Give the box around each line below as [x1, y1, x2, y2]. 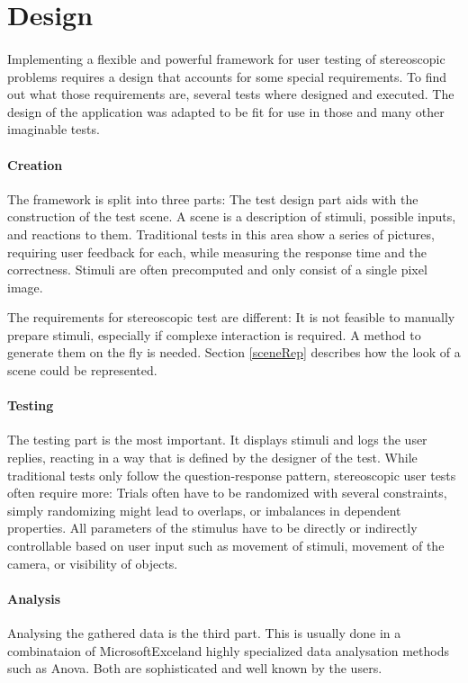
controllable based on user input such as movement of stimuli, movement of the [7, 536, 445, 555]
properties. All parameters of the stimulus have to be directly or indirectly [7, 518, 418, 537]
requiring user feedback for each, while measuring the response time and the [7, 242, 427, 261]
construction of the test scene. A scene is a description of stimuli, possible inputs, [7, 207, 456, 226]
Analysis [7, 589, 61, 607]
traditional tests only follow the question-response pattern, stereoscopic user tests [7, 465, 456, 484]
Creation [7, 155, 63, 174]
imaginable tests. [7, 120, 100, 139]
